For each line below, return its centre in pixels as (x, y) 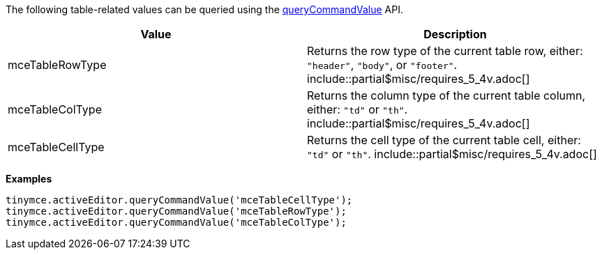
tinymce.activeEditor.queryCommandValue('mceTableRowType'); (176, 211)
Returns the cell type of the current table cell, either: (444, 140)
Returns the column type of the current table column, (446, 95)
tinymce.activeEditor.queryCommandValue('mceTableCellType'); (179, 200)
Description (455, 34)
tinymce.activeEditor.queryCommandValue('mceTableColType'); (176, 222)
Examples (29, 179)
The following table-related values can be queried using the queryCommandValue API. (204, 9)
